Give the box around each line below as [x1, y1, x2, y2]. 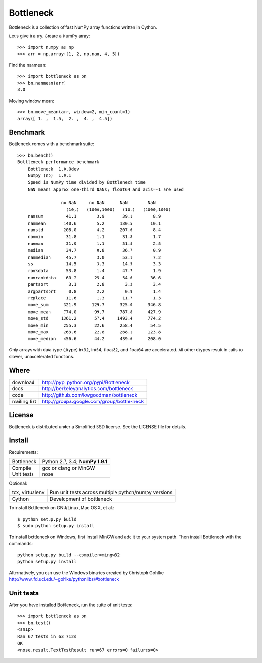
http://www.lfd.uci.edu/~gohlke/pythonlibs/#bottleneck [9, 576, 119, 582]
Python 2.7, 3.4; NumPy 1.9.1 [42, 458, 108, 465]
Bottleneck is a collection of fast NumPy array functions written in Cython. [9, 24, 157, 30]
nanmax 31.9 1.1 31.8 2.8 [27, 241, 161, 246]
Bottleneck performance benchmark [17, 159, 99, 165]
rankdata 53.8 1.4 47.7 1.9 [27, 268, 161, 274]
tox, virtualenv [12, 489, 45, 496]
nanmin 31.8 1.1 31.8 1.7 [27, 234, 161, 240]
